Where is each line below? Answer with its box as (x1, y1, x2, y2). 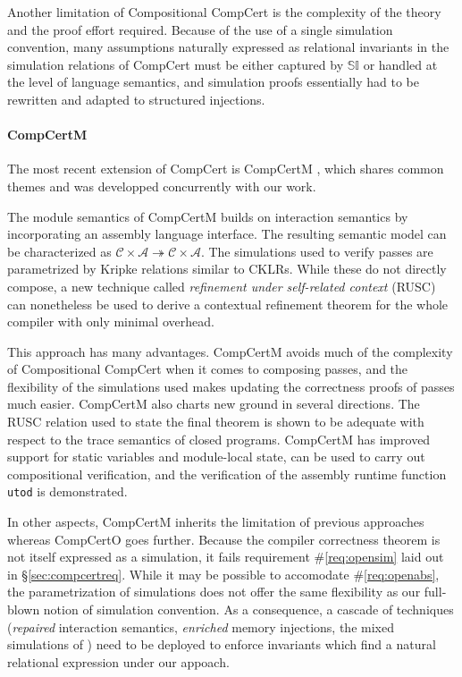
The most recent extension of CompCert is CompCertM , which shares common (7, 159, 444, 178)
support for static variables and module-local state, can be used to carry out (7, 447, 425, 466)
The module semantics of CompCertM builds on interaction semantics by (7, 207, 408, 225)
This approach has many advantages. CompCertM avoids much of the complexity (7, 342, 453, 360)
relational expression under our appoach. (7, 652, 230, 671)
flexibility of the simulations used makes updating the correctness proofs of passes (7, 377, 455, 395)
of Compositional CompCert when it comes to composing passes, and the (7, 360, 408, 378)
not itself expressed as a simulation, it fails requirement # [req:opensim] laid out (7, 547, 444, 566)
